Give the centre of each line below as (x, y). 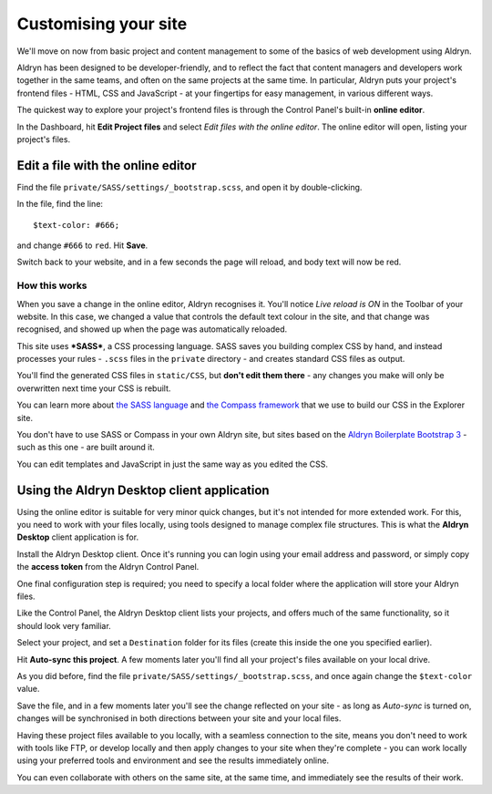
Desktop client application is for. (78, 537)
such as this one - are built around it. (86, 448)
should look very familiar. (64, 625)
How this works (52, 285)
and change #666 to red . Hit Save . (82, 245)
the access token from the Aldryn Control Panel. (108, 567)
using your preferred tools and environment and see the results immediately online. (173, 760)
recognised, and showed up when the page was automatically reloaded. (152, 329)
